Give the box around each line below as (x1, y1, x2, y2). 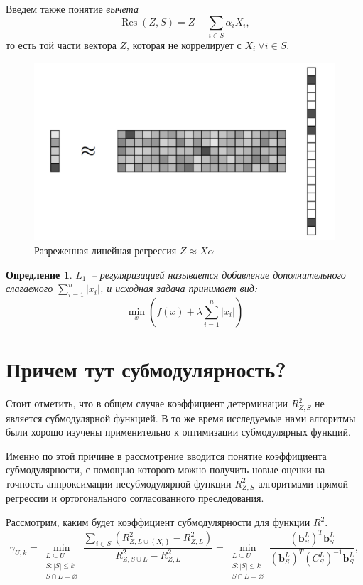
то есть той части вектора (6, 37, 117, 52)
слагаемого (6, 281, 53, 296)
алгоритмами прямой (258, 476, 348, 490)
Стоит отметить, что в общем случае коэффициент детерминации (6, 396, 288, 411)
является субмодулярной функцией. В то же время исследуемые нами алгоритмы (6, 410, 356, 425)
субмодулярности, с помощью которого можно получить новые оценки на (6, 462, 325, 477)
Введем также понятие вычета (6, 1, 139, 16)
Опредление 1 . (6, 267, 72, 281)
